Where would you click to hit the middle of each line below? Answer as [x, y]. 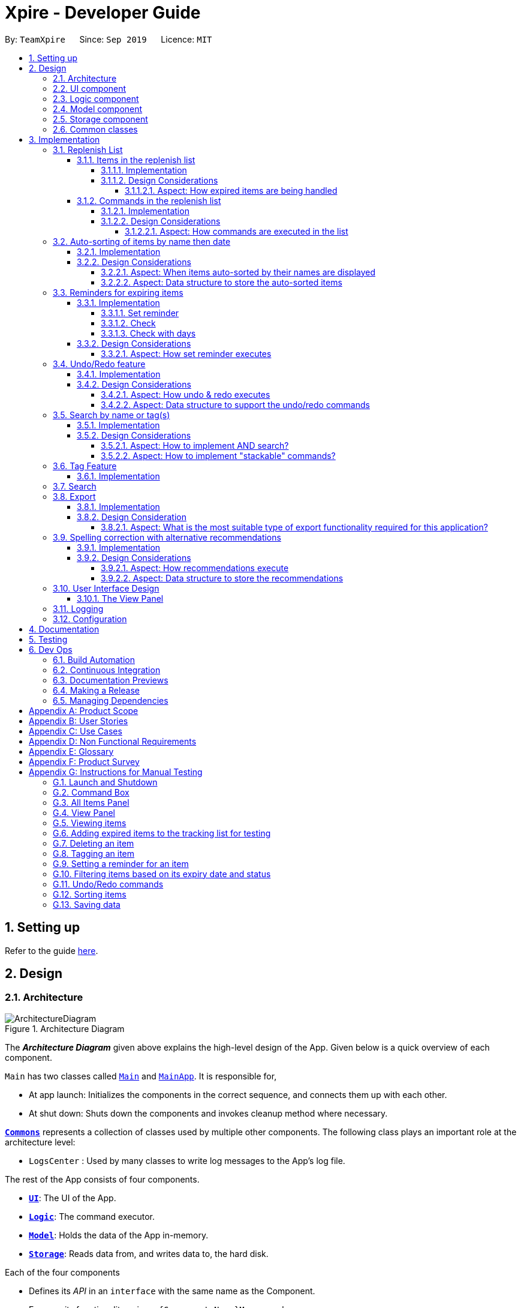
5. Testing [48, 639]
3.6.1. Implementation [118, 476]
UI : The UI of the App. [73, 1198]
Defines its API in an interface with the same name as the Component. [172, 1291]
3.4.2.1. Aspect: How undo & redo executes [186, 394]
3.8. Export [74, 496]
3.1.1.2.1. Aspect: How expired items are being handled [231, 190]
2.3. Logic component [96, 98]
